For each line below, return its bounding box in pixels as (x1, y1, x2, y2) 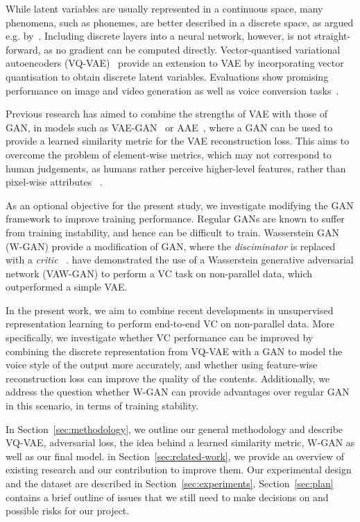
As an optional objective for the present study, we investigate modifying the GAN (6, 197, 354, 212)
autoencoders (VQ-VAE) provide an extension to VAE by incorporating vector (6, 56, 344, 70)
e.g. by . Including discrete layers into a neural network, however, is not (6, 28, 311, 43)
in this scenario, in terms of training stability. (6, 398, 199, 413)
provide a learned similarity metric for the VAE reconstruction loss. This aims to (6, 133, 350, 148)
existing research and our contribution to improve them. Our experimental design (6, 462, 352, 477)
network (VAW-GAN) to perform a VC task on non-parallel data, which (6, 266, 313, 280)
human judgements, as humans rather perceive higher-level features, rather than (6, 161, 346, 175)
